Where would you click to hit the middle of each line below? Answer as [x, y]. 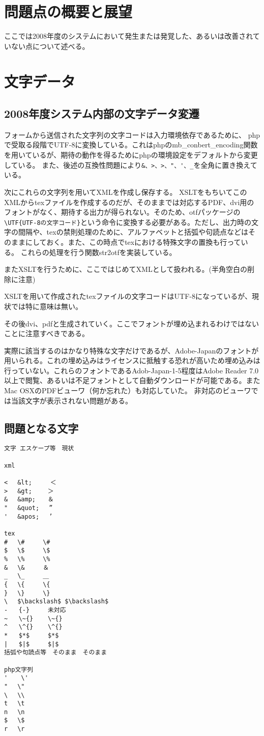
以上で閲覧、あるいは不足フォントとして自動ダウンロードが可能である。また [132, 380]
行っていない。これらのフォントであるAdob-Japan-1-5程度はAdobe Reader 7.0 [131, 370]
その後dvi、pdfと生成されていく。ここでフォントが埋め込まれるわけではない [131, 323]
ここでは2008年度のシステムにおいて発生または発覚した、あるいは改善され [128, 36]
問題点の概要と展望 [68, 11]
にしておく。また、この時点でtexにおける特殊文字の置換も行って [133, 242]
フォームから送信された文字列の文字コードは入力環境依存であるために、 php [132, 134]
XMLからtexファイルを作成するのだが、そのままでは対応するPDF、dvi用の [129, 202]
